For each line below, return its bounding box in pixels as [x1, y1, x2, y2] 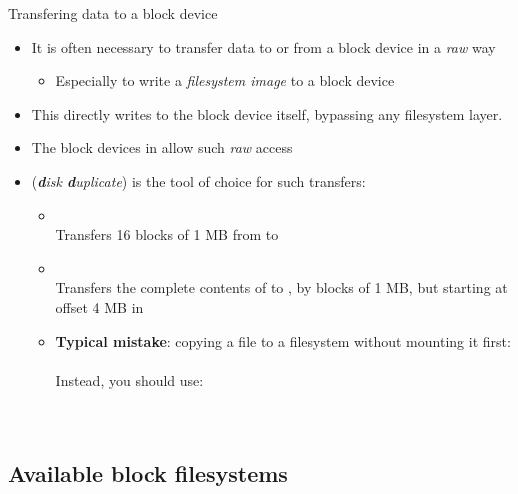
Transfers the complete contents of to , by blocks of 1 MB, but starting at [55, 277, 508, 298]
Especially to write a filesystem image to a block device [55, 70, 395, 91]
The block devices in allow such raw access [31, 137, 293, 158]
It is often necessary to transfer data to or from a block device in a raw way [31, 36, 496, 57]
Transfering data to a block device [8, 3, 218, 23]
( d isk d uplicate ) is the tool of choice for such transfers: [31, 170, 366, 191]
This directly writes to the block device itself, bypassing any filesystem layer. [31, 103, 503, 124]
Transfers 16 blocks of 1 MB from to [55, 224, 279, 245]
